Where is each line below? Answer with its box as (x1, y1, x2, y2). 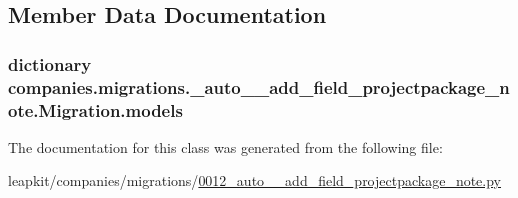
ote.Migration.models (8, 97, 183, 122)
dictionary (8, 51, 92, 76)
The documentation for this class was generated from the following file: (8, 136, 443, 157)
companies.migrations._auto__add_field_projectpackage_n (8, 74, 510, 99)
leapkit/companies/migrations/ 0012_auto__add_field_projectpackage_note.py (8, 170, 502, 191)
